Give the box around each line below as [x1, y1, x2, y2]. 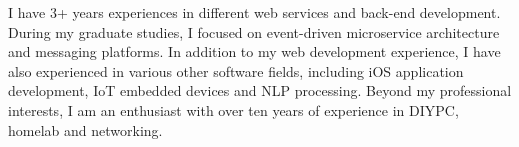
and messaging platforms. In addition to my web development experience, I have [8, 41, 501, 62]
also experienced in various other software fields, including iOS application [8, 60, 464, 81]
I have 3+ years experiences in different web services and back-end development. [8, 2, 501, 22]
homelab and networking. [8, 119, 163, 140]
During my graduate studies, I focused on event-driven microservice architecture [8, 21, 500, 42]
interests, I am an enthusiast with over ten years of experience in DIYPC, [8, 99, 459, 120]
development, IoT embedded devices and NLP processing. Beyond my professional [8, 80, 512, 101]
